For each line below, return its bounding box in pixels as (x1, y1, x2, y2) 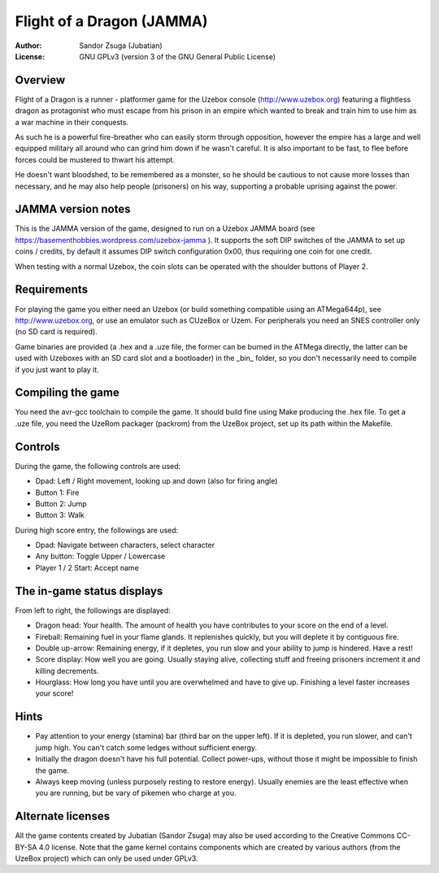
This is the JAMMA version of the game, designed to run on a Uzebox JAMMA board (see (15, 224, 315, 233)
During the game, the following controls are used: (15, 461, 181, 471)
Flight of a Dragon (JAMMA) (15, 12, 208, 30)
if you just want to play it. (15, 364, 99, 374)
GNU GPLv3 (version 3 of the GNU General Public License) (79, 51, 276, 61)
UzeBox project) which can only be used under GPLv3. (15, 853, 198, 863)
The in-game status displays (15, 584, 163, 597)
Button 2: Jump (35, 498, 87, 508)
